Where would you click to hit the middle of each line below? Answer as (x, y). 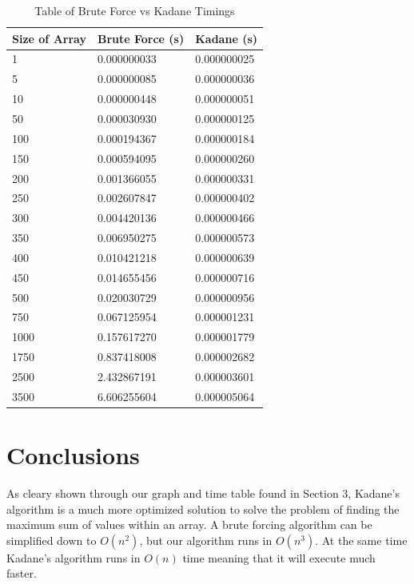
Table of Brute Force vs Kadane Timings (135, 10)
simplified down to (52, 540)
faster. (22, 573)
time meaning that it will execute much (279, 557)
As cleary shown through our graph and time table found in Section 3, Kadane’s (203, 493)
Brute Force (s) (141, 38)
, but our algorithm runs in (206, 540)
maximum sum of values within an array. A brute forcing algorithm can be (189, 524)
